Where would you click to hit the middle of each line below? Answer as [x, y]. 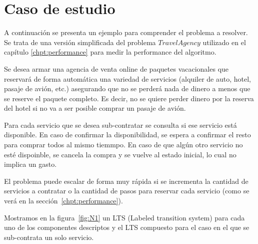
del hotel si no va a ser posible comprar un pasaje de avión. [95, 108]
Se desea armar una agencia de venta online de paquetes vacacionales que [116, 68]
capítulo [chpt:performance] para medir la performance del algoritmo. [110, 52]
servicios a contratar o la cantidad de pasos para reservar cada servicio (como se [127, 191]
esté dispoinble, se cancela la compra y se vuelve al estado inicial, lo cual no [120, 154]
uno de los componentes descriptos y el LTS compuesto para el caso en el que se [127, 227]
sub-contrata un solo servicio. [49, 237]
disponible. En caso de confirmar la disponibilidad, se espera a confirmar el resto [127, 135]
